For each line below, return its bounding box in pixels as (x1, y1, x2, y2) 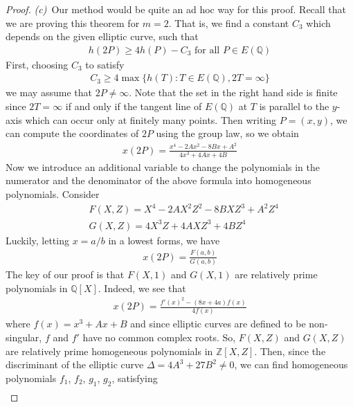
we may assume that (6, 85, 92, 100)
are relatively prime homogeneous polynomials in (6, 343, 213, 358)
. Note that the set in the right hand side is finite (129, 85, 338, 100)
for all (194, 45, 220, 55)
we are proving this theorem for (6, 15, 140, 30)
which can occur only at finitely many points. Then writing (25, 112, 277, 127)
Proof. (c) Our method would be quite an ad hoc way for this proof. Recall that (6, 2, 346, 16)
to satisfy (85, 57, 125, 71)
